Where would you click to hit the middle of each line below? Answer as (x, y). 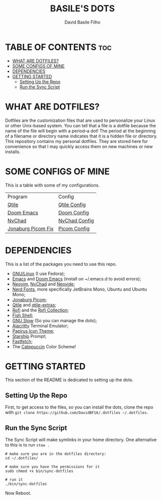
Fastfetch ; (22, 341)
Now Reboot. (18, 493)
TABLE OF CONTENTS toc (58, 47)
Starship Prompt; (29, 336)
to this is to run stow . (27, 445)
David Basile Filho (82, 22)
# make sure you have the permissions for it (52, 467)
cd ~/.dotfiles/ (22, 458)
